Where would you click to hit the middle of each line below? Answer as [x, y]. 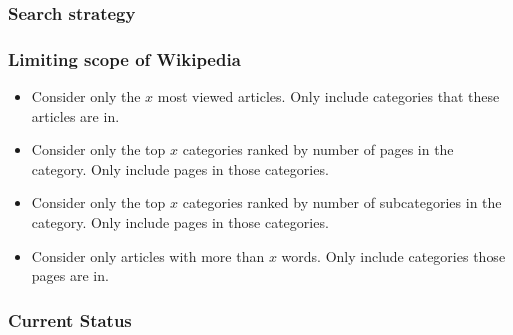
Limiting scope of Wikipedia [124, 58]
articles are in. [75, 115]
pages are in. [70, 275]
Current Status [70, 319]
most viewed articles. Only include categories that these [328, 96]
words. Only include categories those [393, 255]
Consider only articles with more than [148, 255]
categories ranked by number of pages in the [318, 149]
